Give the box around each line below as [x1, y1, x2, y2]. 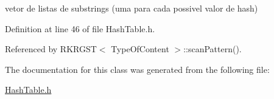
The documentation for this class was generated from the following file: [5, 63, 270, 75]
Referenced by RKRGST [5, 43, 97, 55]
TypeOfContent [111, 43, 169, 55]
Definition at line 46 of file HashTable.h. [5, 22, 155, 35]
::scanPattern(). [183, 43, 242, 55]
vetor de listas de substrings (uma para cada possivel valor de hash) [5, 2, 258, 14]
